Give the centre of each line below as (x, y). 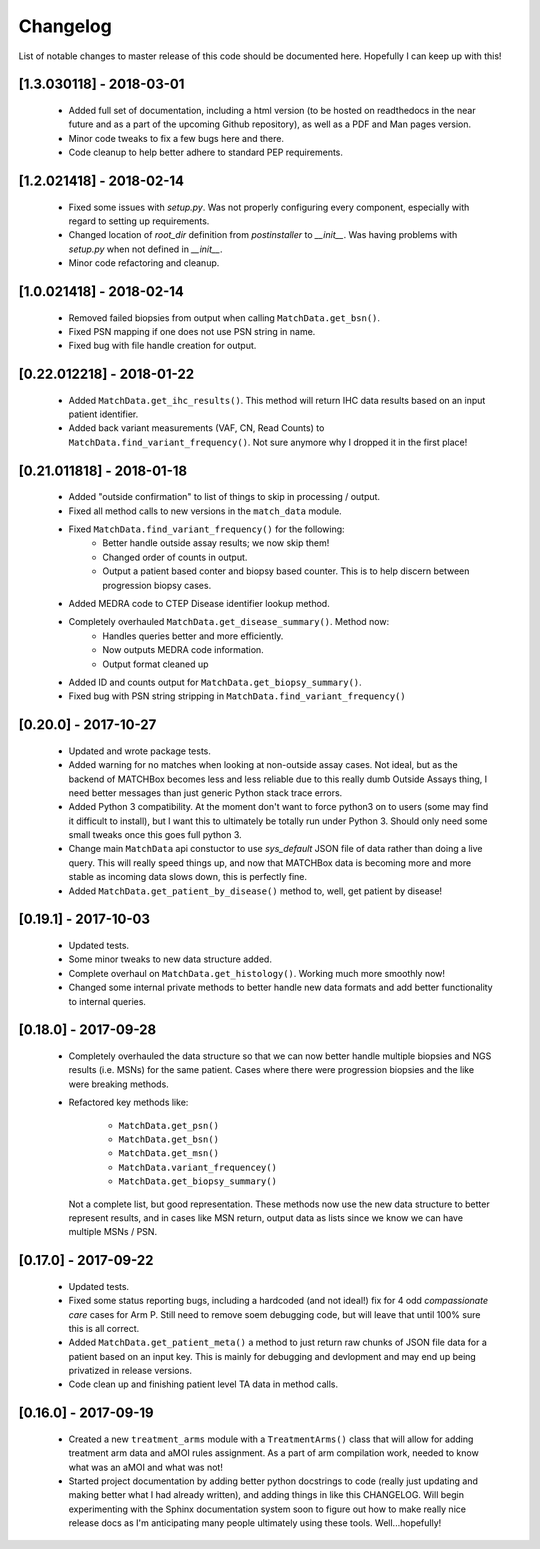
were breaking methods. (118, 1084)
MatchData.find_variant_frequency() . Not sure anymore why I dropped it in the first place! (268, 442)
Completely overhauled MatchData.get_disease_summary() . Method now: (229, 622)
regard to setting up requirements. (139, 221)
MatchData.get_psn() (169, 1125)
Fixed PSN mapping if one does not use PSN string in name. (192, 331)
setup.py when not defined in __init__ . (145, 249)
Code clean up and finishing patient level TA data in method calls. (203, 1384)
